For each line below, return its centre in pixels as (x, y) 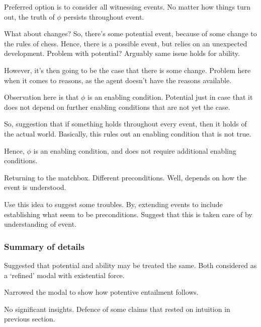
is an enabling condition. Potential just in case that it (170, 97)
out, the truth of (29, 16)
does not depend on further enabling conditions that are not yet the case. (117, 107)
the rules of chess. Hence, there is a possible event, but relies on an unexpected (126, 43)
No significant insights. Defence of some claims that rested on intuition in (117, 309)
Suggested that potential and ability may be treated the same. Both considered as (130, 265)
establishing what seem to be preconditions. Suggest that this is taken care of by (128, 214)
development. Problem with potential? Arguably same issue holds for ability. (122, 53)
